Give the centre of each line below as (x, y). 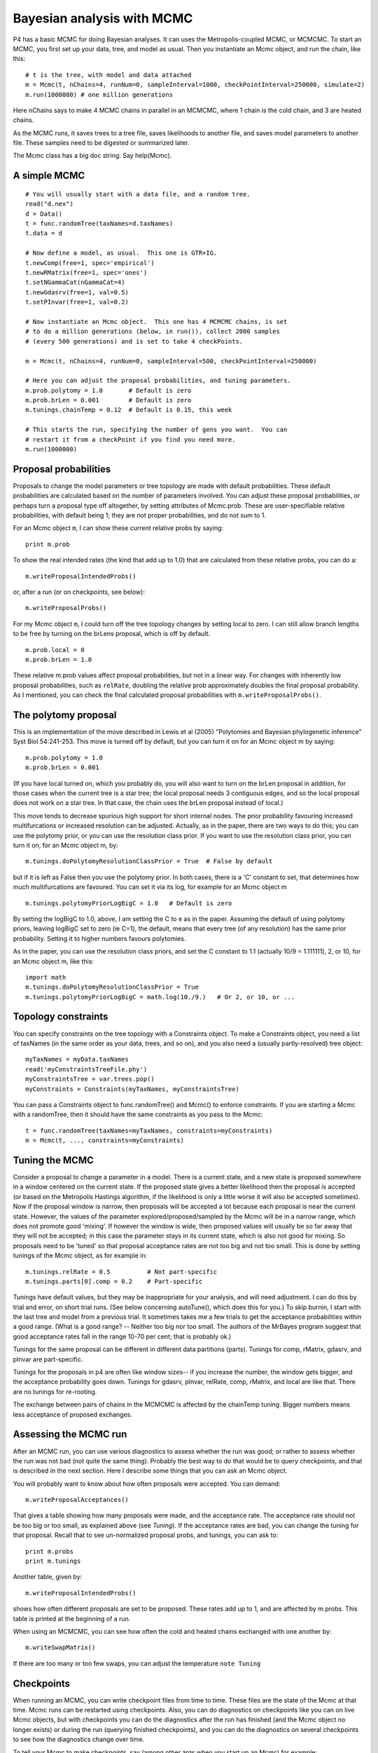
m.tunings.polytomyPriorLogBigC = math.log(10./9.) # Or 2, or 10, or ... (160, 997)
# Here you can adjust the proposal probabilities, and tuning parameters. (158, 381)
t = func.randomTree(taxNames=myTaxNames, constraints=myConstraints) (149, 1130)
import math (46, 977)
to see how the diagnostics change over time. (79, 1740)
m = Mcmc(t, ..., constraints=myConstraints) (105, 1141)
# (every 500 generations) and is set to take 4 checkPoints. (134, 341)
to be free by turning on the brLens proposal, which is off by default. (112, 634)
